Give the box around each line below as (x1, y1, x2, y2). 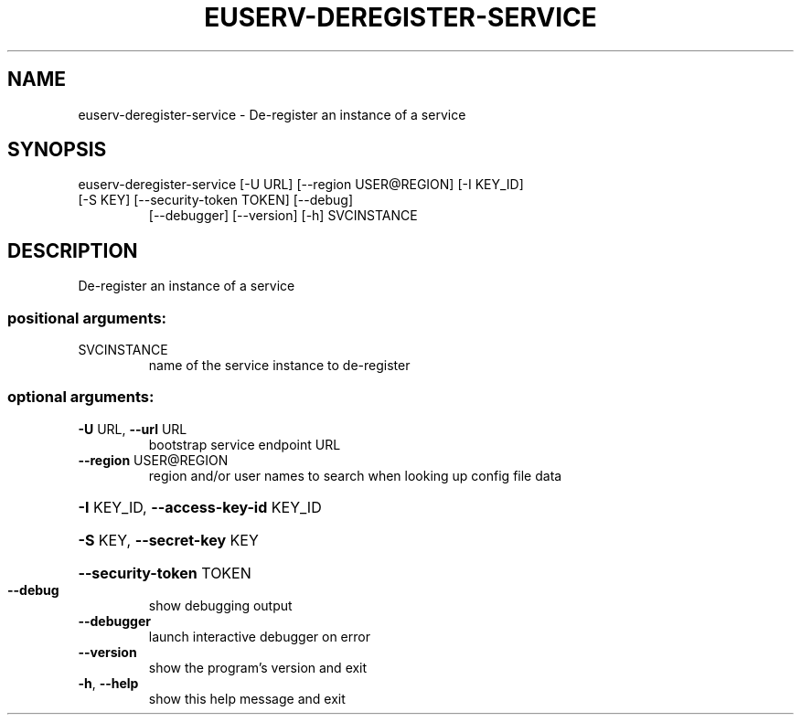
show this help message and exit (148, 690, 346, 706)
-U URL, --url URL (78, 420, 187, 437)
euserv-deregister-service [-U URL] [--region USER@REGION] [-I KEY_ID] (78, 176, 524, 193)
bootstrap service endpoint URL (148, 436, 341, 452)
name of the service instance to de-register (148, 357, 411, 374)
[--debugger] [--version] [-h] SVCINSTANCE (148, 207, 418, 224)
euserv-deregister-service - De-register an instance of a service (78, 106, 466, 122)
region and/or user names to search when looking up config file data (148, 467, 562, 483)
